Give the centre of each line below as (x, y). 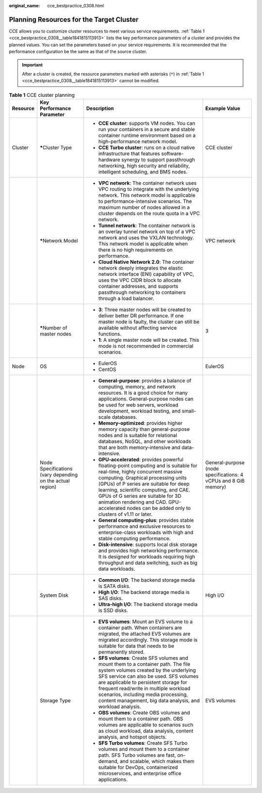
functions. (110, 334)
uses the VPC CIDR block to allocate (140, 280)
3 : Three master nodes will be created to (145, 310)
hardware (109, 160)
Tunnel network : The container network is (147, 226)
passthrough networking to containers (142, 292)
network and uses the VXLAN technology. (146, 238)
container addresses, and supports (138, 287)
